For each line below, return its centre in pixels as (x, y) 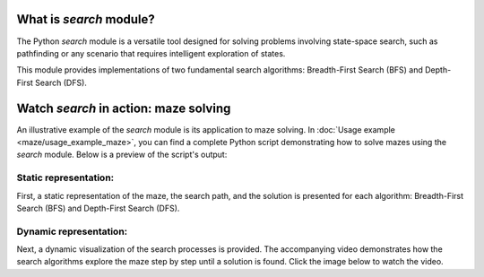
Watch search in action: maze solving (124, 108)
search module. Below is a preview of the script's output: (122, 155)
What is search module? (86, 19)
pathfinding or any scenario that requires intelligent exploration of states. (151, 53)
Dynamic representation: (72, 231)
